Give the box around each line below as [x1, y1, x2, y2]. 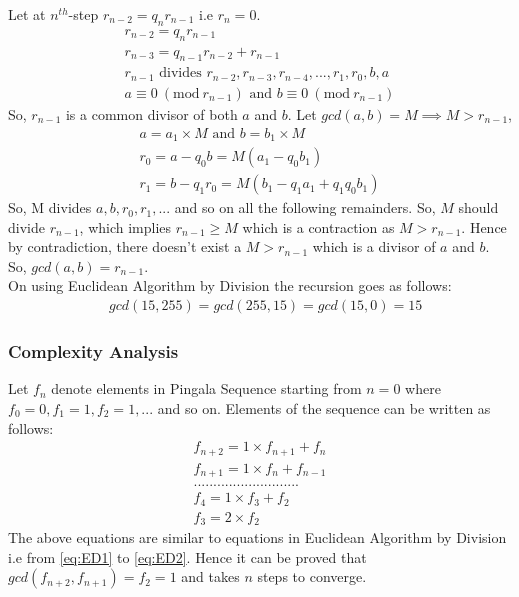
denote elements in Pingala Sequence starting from [51, 378, 362, 399]
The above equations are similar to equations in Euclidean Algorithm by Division [8, 527, 507, 548]
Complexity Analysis [8, 339, 179, 364]
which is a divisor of [312, 236, 436, 257]
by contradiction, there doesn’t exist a [8, 236, 242, 257]
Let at [8, 4, 46, 24]
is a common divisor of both [65, 103, 238, 124]
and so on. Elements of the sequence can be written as [157, 397, 491, 418]
